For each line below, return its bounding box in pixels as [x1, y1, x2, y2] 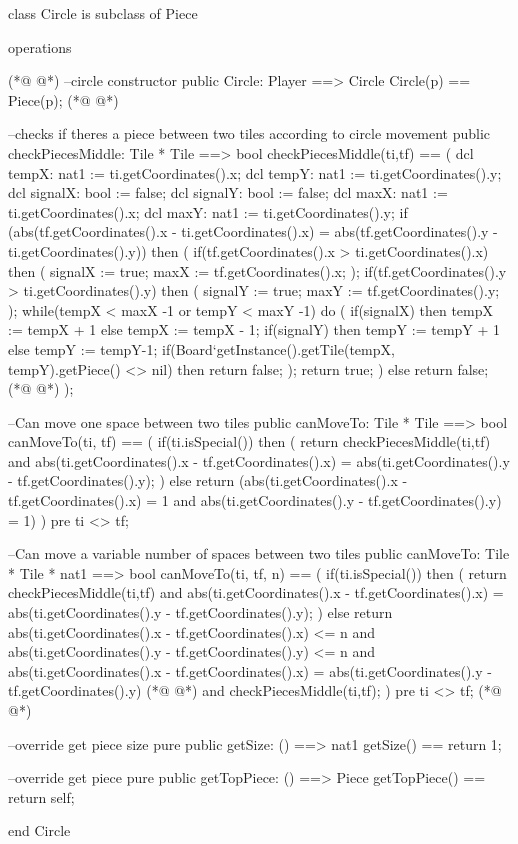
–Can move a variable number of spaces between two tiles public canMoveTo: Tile [8, 543, 510, 564]
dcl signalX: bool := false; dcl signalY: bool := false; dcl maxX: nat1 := [8, 182, 448, 203]
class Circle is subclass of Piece [8, 3, 198, 23]
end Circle [8, 820, 71, 841]
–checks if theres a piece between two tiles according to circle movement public [8, 123, 491, 144]
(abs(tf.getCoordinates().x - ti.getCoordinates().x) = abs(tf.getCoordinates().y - [8, 221, 498, 242]
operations [8, 36, 72, 57]
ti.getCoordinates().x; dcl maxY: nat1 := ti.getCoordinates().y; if [8, 201, 408, 222]
